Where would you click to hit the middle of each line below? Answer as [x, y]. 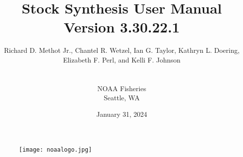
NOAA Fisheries [122, 88]
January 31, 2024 [122, 114]
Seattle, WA [122, 98]
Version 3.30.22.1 [122, 27]
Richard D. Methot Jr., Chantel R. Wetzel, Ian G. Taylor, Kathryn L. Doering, [122, 50]
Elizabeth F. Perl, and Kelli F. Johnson [122, 59]
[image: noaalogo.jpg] [56, 150]
